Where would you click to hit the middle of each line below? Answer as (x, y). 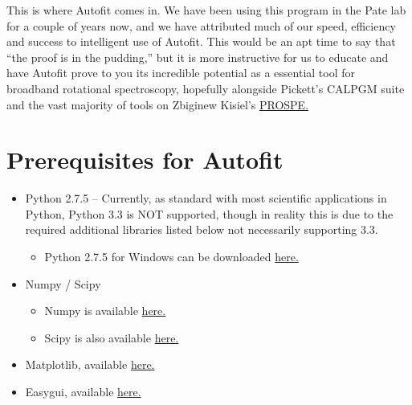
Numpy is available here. (105, 311)
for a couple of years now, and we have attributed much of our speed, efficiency (201, 25)
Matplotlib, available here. (90, 364)
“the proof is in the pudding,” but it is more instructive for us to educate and (198, 57)
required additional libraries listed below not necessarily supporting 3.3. (202, 229)
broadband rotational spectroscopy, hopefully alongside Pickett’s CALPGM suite (206, 88)
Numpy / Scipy (63, 283)
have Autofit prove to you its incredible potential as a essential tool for (181, 73)
